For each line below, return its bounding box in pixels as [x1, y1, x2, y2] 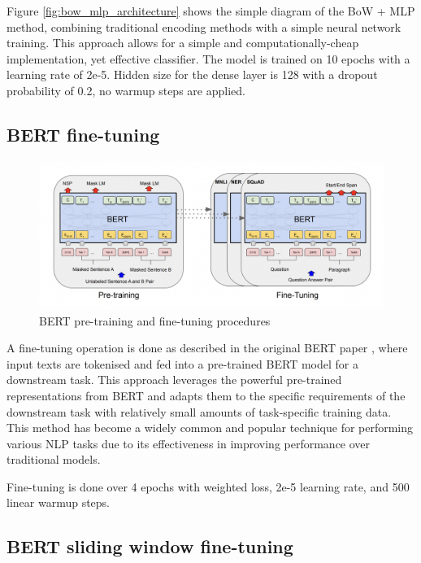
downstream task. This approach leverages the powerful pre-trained [7, 371, 342, 388]
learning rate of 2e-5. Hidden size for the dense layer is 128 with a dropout [7, 66, 378, 83]
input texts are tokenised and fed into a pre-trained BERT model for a [7, 355, 358, 372]
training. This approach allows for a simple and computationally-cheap [7, 34, 359, 51]
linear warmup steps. [7, 494, 111, 511]
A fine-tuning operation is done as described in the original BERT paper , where [7, 339, 408, 356]
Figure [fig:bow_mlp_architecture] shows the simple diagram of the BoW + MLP [7, 2, 415, 19]
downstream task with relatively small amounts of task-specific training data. [7, 403, 392, 420]
